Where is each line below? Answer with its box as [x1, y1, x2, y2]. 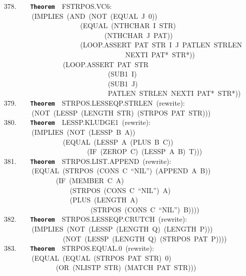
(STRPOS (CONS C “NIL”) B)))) [90, 204, 199, 214]
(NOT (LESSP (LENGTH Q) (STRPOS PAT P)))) [62, 233, 227, 243]
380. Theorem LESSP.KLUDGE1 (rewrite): [4, 117, 151, 127]
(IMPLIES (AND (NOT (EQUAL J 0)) [31, 10, 157, 21]
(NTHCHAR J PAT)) [104, 30, 173, 40]
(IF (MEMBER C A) [55, 175, 124, 185]
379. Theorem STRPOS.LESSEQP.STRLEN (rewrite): [4, 98, 185, 108]
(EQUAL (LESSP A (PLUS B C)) [62, 136, 173, 147]
